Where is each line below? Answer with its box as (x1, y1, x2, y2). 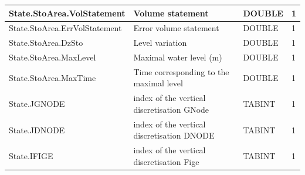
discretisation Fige (133, 155, 199, 167)
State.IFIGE (9, 149, 53, 161)
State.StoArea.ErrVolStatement (9, 22, 122, 34)
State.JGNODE (9, 97, 65, 110)
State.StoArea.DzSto (9, 36, 83, 49)
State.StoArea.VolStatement (9, 6, 126, 19)
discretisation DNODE (133, 129, 215, 142)
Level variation (133, 36, 187, 49)
